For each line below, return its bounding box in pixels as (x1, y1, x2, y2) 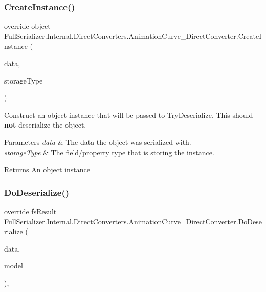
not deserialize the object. (4, 119, 86, 130)
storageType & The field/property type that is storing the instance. (4, 147, 214, 157)
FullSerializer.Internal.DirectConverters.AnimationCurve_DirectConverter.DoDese (4, 216, 262, 226)
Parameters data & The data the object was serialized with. (4, 136, 191, 147)
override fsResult (4, 205, 57, 216)
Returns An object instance (4, 164, 91, 175)
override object (4, 20, 51, 31)
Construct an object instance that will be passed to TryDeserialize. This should (4, 109, 253, 120)
